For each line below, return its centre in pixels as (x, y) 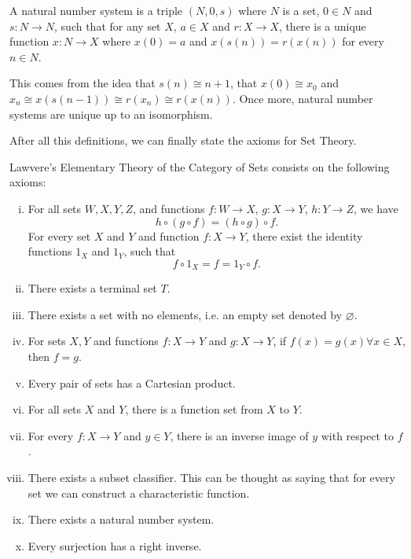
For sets (47, 341)
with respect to (357, 435)
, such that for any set (108, 26)
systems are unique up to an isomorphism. (111, 114)
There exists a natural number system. (121, 519)
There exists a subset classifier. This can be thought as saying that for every (211, 477)
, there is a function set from (194, 409)
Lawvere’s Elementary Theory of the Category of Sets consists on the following (200, 166)
